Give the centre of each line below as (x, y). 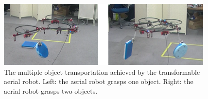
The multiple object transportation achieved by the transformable (102, 72)
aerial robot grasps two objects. (51, 91)
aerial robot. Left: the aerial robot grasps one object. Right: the (99, 81)
